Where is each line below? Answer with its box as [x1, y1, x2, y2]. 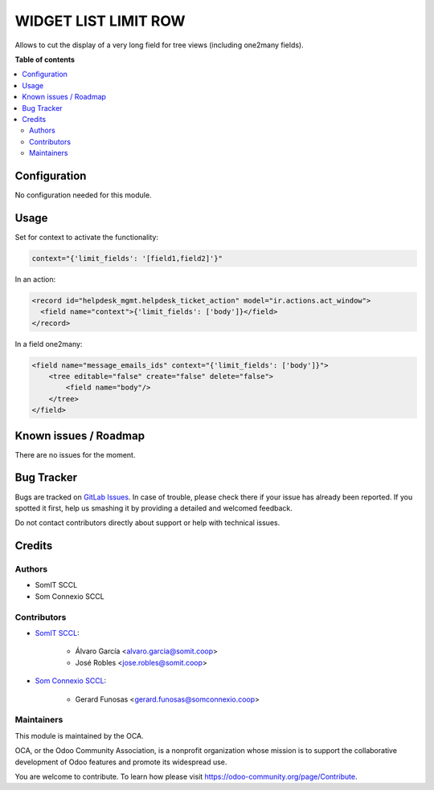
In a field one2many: [14, 339, 83, 348]
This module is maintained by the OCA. [14, 731, 144, 740]
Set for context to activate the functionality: [14, 232, 158, 242]
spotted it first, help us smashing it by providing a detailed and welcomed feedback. [14, 503, 293, 513]
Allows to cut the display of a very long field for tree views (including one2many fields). [14, 40, 305, 50]
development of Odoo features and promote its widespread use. [14, 757, 227, 767]
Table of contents [14, 55, 76, 64]
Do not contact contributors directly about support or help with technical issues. [14, 518, 280, 527]
